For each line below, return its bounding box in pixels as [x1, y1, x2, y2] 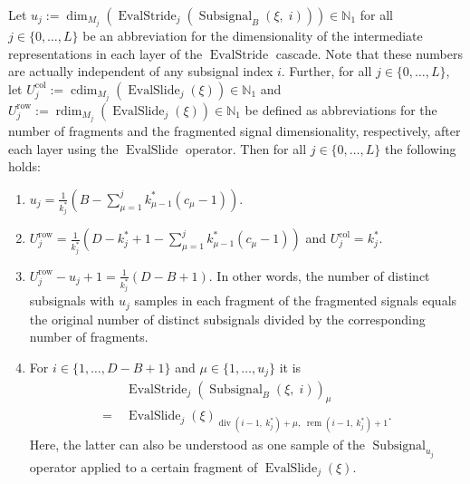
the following [384, 139, 456, 158]
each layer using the [8, 139, 119, 158]
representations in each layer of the [8, 44, 203, 63]
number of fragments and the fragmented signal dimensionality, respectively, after [8, 121, 461, 140]
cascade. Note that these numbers [275, 44, 464, 63]
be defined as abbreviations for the [245, 100, 437, 119]
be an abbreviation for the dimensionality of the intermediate [82, 26, 423, 45]
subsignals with [29, 291, 115, 310]
